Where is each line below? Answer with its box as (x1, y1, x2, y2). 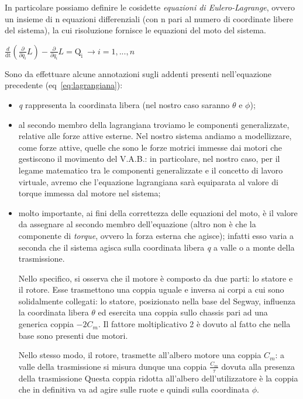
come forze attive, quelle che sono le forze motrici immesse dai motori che (18, 141, 283, 153)
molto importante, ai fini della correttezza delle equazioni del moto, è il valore (18, 206, 298, 218)
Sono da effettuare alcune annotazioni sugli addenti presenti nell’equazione (5, 67, 272, 79)
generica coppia (18, 318, 74, 330)
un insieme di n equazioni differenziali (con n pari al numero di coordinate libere (5, 12, 294, 25)
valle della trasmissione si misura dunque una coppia (18, 360, 207, 372)
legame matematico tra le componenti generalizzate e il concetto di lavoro (18, 164, 283, 176)
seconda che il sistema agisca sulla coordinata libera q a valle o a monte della (18, 241, 295, 253)
